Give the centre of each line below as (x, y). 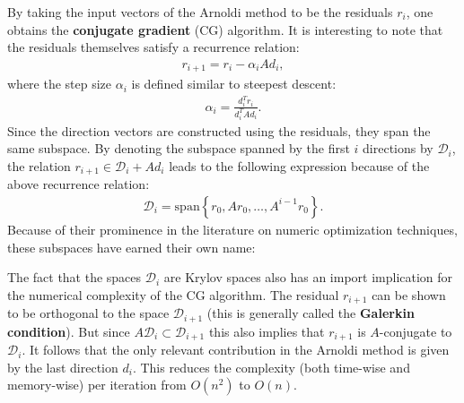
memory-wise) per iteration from (97, 385)
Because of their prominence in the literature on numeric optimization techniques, (232, 229)
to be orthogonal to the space (88, 313)
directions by (398, 148)
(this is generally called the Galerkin (311, 313)
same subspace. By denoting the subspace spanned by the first (179, 148)
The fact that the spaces (74, 277)
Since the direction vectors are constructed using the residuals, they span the (219, 130)
